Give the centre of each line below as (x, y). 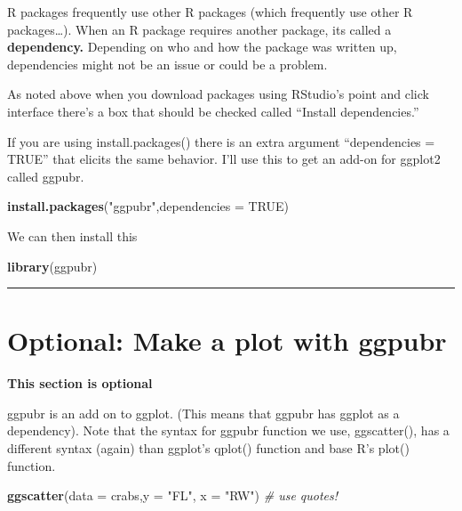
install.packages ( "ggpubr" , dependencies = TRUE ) (148, 206)
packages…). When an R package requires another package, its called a (199, 29)
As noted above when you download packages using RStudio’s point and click (218, 94)
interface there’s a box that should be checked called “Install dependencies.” (213, 111)
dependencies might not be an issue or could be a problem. (167, 64)
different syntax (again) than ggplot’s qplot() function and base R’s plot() (208, 448)
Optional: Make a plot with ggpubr (227, 341)
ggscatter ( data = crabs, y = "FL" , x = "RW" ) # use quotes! (173, 495)
